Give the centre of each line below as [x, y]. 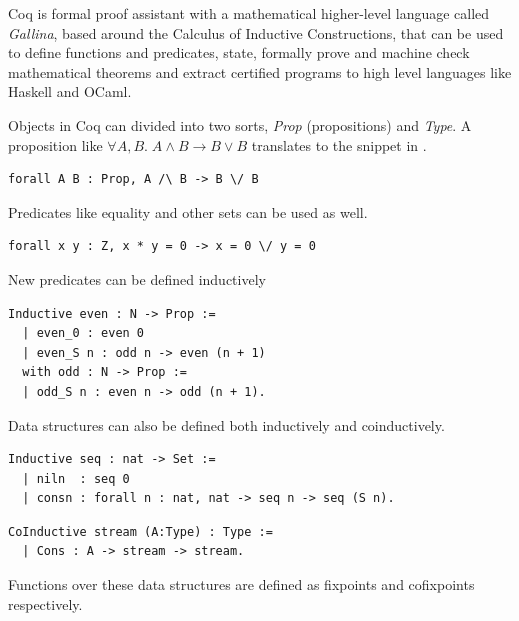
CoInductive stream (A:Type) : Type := [140, 531]
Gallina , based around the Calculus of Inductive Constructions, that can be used [256, 32]
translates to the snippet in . [339, 144]
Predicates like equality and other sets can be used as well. [188, 211]
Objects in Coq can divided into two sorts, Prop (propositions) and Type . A [240, 124]
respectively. [45, 603]
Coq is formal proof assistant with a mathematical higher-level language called [249, 13]
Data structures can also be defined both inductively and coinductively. [226, 424]
